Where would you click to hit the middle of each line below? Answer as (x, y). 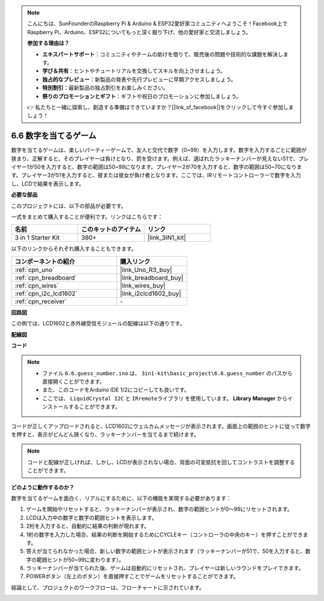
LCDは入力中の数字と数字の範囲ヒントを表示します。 (91, 518)
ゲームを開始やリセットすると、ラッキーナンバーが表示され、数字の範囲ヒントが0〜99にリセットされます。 (159, 509)
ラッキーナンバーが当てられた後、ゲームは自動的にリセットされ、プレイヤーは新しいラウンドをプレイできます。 (165, 568)
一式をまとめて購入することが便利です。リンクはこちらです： (87, 217)
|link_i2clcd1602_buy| (151, 293)
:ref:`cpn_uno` (34, 270)
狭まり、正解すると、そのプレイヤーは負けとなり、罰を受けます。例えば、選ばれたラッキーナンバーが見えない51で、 (155, 159)
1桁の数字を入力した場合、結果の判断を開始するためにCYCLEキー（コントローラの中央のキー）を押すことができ (164, 534)
